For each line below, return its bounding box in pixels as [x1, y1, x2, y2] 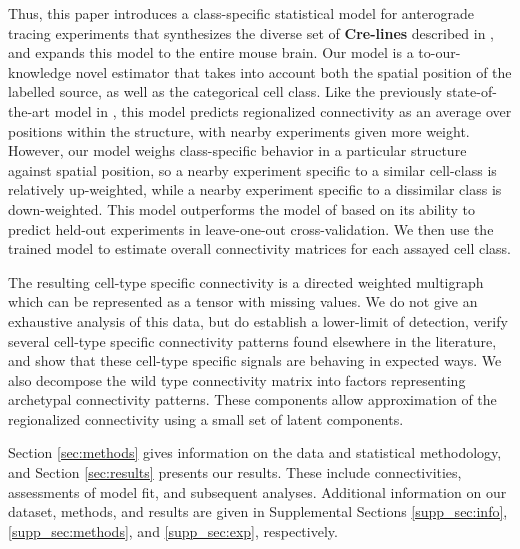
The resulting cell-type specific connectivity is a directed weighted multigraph [8, 271, 484, 292]
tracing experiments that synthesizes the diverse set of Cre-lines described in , [8, 22, 495, 43]
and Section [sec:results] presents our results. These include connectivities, [8, 462, 462, 483]
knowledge [8, 61, 71, 82]
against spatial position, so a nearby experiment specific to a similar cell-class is [8, 159, 497, 180]
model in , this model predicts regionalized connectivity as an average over [54, 100, 512, 121]
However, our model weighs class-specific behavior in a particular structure [8, 140, 467, 161]
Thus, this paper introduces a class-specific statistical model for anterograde [8, 3, 474, 23]
